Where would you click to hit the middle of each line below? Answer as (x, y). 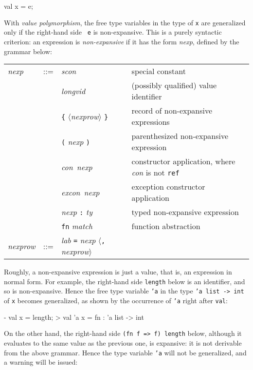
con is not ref (155, 173)
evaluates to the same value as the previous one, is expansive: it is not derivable (123, 342)
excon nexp (81, 192)
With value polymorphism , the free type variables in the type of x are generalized (125, 22)
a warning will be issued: (41, 362)
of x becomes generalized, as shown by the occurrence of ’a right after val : (116, 300)
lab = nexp (79, 240)
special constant (159, 71)
